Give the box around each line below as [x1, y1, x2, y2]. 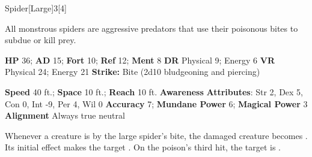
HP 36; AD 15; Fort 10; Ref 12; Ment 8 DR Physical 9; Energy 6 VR [5, 53, 275, 66]
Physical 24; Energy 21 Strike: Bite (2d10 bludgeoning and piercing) [5, 65, 260, 78]
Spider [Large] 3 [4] [5, 2, 67, 14]
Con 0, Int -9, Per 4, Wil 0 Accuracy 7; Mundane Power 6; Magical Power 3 [5, 97, 308, 110]
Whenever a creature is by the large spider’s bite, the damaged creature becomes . [5, 129, 308, 141]
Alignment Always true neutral [5, 109, 125, 122]
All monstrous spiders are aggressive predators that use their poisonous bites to [5, 22, 298, 34]
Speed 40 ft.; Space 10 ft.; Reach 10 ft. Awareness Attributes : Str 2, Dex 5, [5, 85, 304, 98]
